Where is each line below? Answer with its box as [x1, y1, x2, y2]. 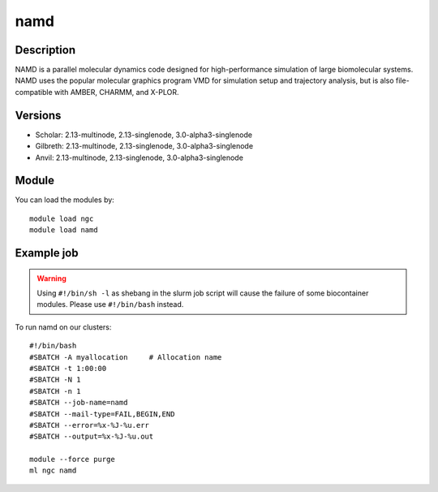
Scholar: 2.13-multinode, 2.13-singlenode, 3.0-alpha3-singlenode [35, 130, 253, 140]
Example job [15, 246, 79, 260]
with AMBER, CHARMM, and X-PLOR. [54, 87, 179, 97]
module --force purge [29, 455, 115, 464]
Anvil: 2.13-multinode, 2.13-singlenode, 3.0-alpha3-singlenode [35, 153, 243, 162]
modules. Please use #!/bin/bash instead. [36, 300, 184, 309]
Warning [36, 273, 67, 283]
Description [15, 43, 76, 57]
